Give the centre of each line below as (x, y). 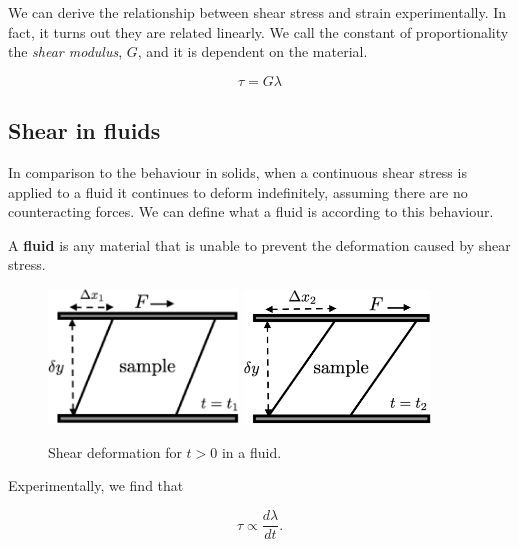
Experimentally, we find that (96, 485)
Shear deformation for (115, 451)
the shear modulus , (65, 51)
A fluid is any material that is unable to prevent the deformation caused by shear (259, 244)
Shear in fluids (84, 130)
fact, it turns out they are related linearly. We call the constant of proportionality (258, 31)
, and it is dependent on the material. (252, 51)
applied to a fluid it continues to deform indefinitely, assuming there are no (238, 191)
